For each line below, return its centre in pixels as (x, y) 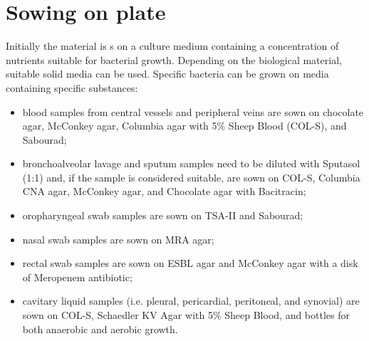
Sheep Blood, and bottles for (287, 315)
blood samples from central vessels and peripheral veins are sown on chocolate (193, 111)
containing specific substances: (72, 87)
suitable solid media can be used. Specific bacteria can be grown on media (167, 74)
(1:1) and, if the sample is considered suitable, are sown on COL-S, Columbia (191, 177)
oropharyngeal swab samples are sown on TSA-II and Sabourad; (163, 215)
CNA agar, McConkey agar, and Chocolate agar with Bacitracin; (164, 191)
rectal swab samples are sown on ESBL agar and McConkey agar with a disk (190, 263)
